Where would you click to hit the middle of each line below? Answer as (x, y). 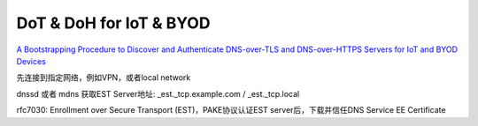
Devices (31, 61)
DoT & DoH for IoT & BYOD (113, 23)
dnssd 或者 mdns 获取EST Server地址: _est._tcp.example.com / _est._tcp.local (158, 93)
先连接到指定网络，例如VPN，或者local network (104, 78)
